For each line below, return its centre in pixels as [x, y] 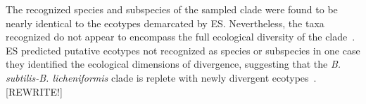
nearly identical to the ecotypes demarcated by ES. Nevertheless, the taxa [165, 23]
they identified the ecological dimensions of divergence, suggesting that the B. [173, 64]
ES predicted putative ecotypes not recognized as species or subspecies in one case [183, 50]
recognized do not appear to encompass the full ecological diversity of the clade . [181, 37]
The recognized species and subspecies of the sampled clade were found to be [172, 9]
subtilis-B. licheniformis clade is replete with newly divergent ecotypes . [161, 77]
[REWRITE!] [34, 91]
